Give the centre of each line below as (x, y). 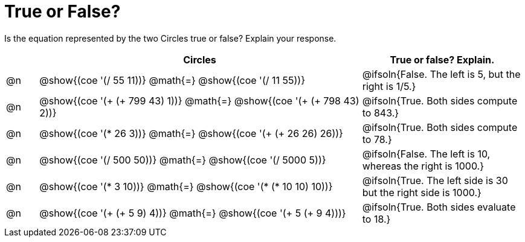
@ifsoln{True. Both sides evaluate (439, 207)
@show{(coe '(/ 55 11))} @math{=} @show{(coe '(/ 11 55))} (172, 80)
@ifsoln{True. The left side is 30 (435, 180)
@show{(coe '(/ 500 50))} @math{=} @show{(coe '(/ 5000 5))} (183, 160)
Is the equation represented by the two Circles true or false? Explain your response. (170, 38)
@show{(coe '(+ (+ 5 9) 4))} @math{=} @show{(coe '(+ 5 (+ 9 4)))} (193, 213)
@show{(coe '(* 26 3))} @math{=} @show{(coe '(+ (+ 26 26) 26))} (191, 133)
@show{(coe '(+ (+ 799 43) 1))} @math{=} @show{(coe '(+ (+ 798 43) (199, 100)
